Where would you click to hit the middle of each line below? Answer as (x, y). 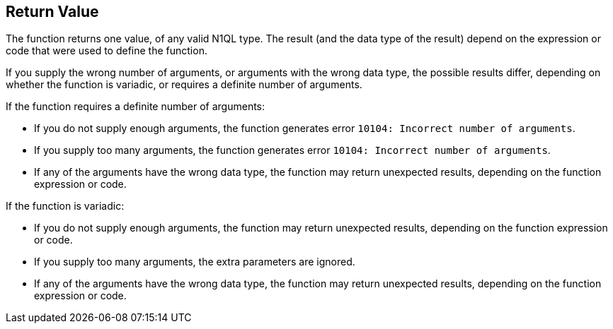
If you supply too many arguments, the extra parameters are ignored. (195, 262)
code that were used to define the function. (107, 51)
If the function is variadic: (65, 206)
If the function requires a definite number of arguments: (136, 107)
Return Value (52, 12)
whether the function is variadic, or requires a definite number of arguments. (184, 85)
